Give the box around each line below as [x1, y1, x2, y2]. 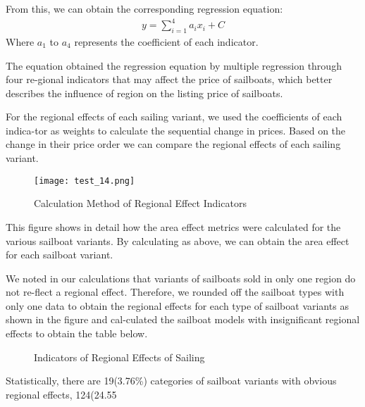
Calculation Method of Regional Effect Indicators [34, 196, 247, 211]
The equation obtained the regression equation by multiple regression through [6, 58, 342, 73]
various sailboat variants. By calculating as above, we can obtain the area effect [6, 233, 349, 248]
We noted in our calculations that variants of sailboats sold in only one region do [6, 270, 356, 285]
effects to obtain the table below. [6, 326, 148, 341]
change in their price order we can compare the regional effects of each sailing [6, 137, 341, 151]
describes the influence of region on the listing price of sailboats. [6, 85, 283, 100]
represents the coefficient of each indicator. [74, 34, 259, 49]
